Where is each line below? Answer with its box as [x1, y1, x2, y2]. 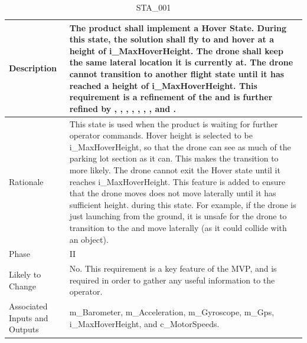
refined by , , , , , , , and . [69, 102, 176, 114]
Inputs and [9, 311, 48, 324]
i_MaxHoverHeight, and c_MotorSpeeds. [69, 317, 220, 329]
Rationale [9, 175, 44, 187]
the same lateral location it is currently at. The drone [69, 56, 293, 68]
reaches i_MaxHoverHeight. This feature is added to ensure [69, 175, 286, 187]
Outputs [9, 323, 39, 335]
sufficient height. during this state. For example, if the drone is [69, 198, 296, 210]
